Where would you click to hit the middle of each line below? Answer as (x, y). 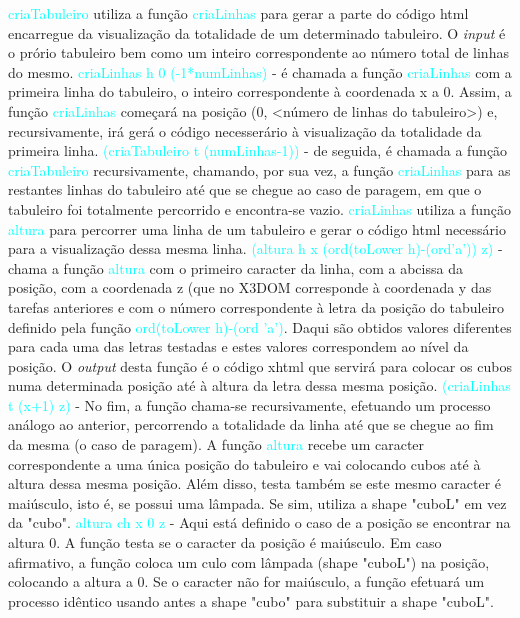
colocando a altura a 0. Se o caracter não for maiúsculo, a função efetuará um (246, 581)
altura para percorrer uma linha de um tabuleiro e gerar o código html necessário (257, 228)
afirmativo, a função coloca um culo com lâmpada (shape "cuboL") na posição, (249, 561)
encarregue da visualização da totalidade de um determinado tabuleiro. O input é (257, 32)
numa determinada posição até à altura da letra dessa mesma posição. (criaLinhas (259, 385)
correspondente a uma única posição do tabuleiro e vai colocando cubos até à (244, 463)
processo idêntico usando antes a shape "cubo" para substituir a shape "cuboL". (251, 600)
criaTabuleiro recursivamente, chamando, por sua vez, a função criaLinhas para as (259, 169)
